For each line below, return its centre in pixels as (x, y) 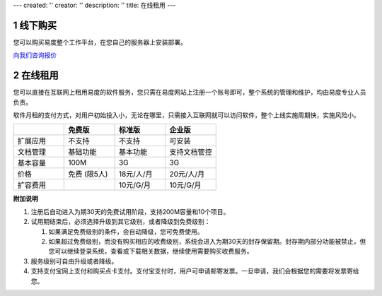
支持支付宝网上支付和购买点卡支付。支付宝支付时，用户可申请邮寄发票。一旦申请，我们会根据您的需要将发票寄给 (195, 271)
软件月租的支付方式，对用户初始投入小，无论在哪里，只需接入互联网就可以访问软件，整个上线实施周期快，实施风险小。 (186, 115)
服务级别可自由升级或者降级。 (74, 261)
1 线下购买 (35, 25)
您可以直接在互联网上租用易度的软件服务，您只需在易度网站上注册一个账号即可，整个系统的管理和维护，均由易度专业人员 (190, 93)
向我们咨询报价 (35, 55)
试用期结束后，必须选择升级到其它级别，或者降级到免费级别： (121, 222)
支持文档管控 (191, 152)
